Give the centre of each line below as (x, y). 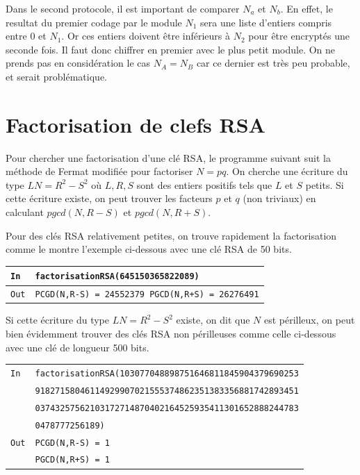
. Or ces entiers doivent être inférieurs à (146, 36)
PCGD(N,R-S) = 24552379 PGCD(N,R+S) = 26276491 (147, 295)
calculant (25, 212)
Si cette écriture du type (58, 320)
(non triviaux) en (279, 198)
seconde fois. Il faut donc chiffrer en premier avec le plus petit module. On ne (171, 49)
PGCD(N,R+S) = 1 (72, 460)
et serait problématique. (56, 76)
